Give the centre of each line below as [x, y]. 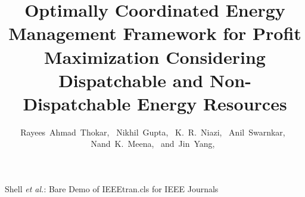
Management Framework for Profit [155, 33]
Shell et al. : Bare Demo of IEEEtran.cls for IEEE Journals [112, 189]
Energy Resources [212, 103]
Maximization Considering [155, 56]
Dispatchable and [131, 80]
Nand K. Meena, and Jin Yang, [153, 144]
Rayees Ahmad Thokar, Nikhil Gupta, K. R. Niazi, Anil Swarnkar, [153, 132]
